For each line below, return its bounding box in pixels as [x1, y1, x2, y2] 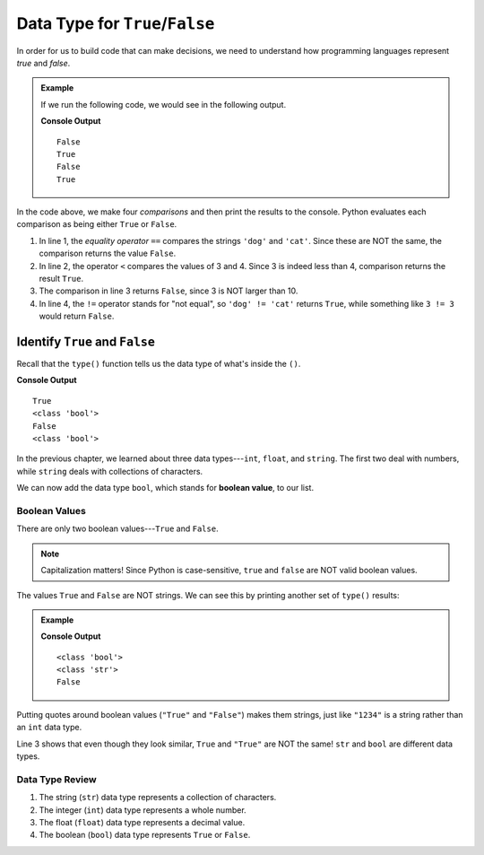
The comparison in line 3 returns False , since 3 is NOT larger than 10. [39, 285, 298, 296]
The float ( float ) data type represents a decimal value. [39, 816, 246, 827]
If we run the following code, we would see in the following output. [40, 99, 287, 109]
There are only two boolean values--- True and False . [16, 523, 219, 534]
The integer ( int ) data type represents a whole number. [39, 804, 246, 816]
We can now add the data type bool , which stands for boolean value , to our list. [16, 483, 314, 493]
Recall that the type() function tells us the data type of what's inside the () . [16, 359, 301, 370]
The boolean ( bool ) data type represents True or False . [39, 830, 251, 841]
